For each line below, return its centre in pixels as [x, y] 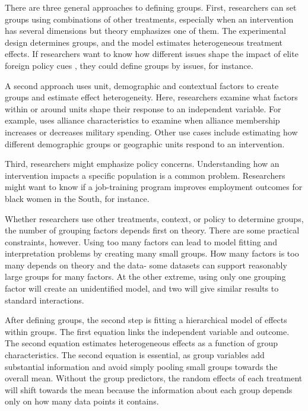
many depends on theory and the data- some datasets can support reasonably [146, 265]
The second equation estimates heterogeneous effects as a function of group [142, 343]
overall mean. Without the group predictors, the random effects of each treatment [154, 378]
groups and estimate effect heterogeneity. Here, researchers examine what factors [151, 97]
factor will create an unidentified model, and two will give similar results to [142, 288]
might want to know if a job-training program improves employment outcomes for [154, 187]
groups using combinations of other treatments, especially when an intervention [149, 19]
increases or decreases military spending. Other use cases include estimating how [151, 132]
